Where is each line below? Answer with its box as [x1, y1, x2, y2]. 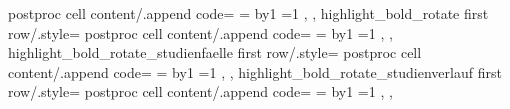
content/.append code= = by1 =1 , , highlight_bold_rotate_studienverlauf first [8, 61, 502, 82]
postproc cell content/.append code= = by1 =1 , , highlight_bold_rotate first [8, 3, 489, 23]
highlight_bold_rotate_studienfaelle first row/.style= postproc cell [8, 42, 422, 63]
